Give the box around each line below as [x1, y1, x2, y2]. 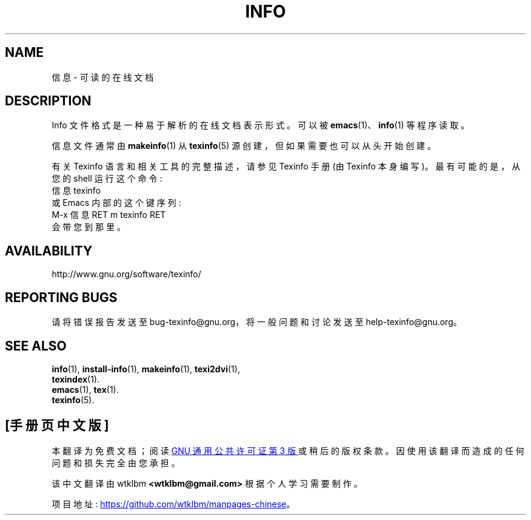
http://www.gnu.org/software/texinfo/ [52, 269, 201, 280]
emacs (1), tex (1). [52, 384, 119, 395]
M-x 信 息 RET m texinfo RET [52, 209, 166, 220]
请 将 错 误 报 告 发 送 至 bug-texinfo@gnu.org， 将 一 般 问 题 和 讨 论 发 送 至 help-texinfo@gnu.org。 [52, 317, 462, 327]
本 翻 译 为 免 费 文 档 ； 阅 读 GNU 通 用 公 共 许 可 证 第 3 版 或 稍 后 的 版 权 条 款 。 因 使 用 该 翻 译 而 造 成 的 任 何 [52, 445, 524, 456]
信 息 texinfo [52, 185, 101, 196]
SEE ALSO [5, 338, 67, 354]
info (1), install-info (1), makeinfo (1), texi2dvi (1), [52, 363, 240, 374]
